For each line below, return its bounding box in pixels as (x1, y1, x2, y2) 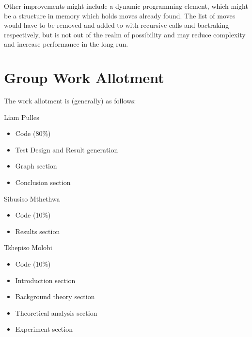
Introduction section (15, 275, 76, 285)
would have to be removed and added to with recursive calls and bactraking (4, 20, 229, 30)
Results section (15, 226, 60, 236)
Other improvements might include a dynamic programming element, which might (4, 1, 248, 11)
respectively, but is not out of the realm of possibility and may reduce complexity (4, 29, 246, 39)
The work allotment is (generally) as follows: (4, 96, 136, 106)
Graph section (15, 161, 57, 171)
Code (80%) (15, 128, 51, 138)
